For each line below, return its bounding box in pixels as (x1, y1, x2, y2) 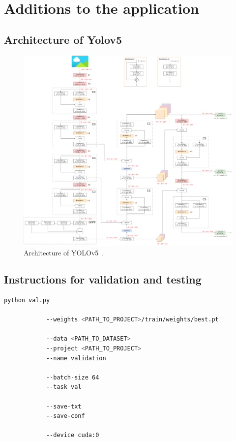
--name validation (46, 354, 106, 362)
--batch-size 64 (46, 374, 99, 381)
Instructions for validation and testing (4, 272, 202, 287)
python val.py (4, 297, 50, 304)
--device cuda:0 (46, 432, 99, 439)
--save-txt (46, 403, 82, 410)
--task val (46, 383, 82, 391)
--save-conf (46, 412, 85, 420)
